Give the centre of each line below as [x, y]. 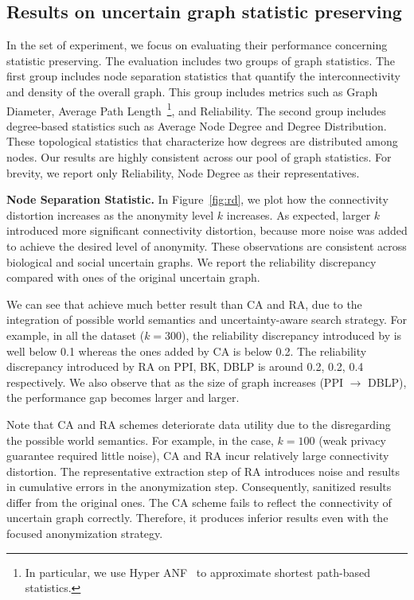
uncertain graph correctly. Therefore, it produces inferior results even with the [197, 518]
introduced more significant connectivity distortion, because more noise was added [207, 230]
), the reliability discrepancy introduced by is [292, 335]
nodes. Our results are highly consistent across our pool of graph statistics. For [199, 157]
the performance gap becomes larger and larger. [123, 397]
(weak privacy [352, 440]
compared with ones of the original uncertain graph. [133, 277]
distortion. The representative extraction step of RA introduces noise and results [203, 471]
